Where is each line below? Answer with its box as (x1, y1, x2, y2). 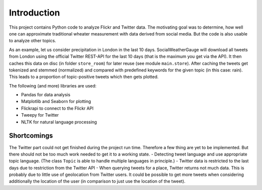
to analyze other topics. (9, 38, 56, 44)
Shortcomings (9, 132, 53, 140)
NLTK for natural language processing (21, 119, 97, 125)
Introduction (9, 7, 60, 18)
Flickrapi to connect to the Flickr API (21, 105, 94, 111)
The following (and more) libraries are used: (9, 83, 97, 88)
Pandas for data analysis (21, 92, 70, 98)
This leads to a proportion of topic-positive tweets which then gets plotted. (9, 74, 159, 80)
